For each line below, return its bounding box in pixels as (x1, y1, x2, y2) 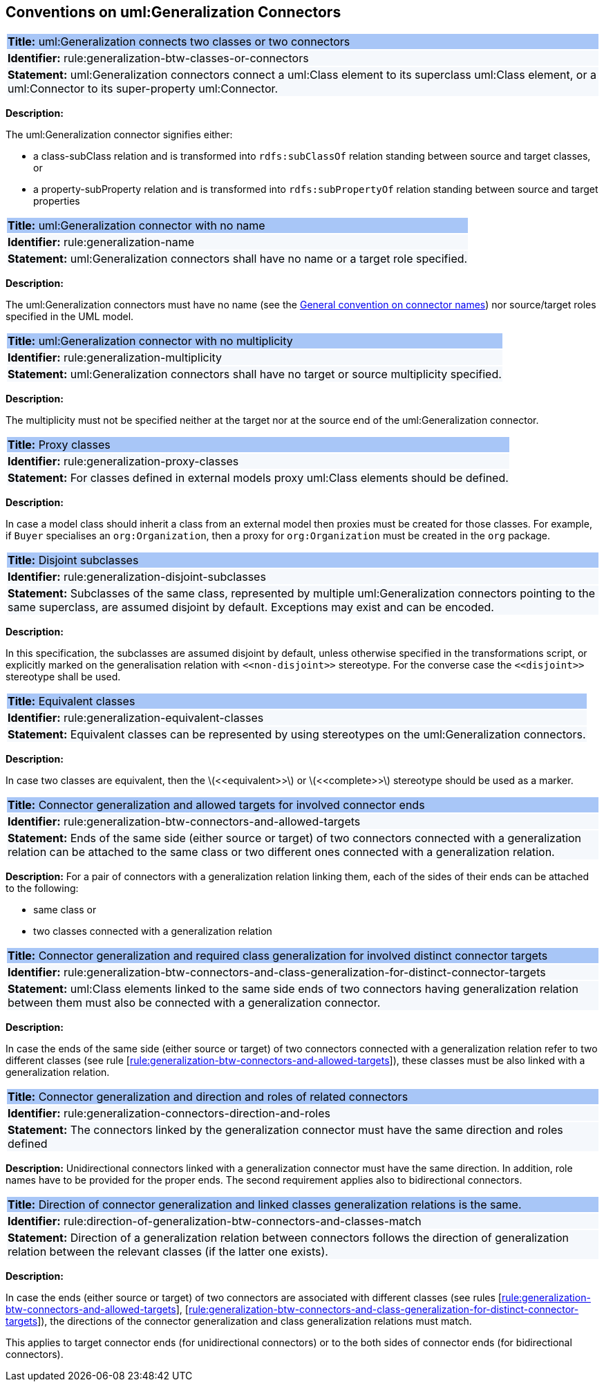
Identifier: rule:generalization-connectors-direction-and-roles (8, 1106, 330, 1121)
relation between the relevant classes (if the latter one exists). (8, 1245, 328, 1259)
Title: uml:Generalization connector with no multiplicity (8, 334, 293, 348)
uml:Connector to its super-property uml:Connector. (8, 82, 279, 96)
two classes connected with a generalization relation (33, 925, 272, 938)
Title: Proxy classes (8, 438, 111, 452)
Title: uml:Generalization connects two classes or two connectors (8, 35, 350, 49)
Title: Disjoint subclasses (8, 553, 139, 568)
